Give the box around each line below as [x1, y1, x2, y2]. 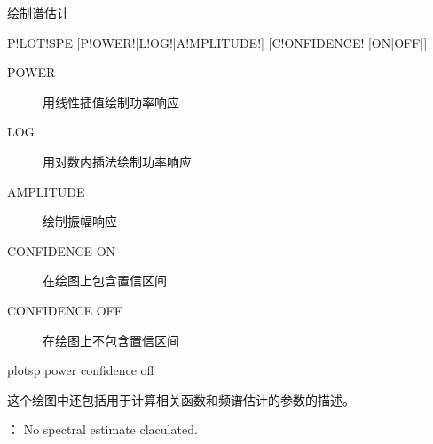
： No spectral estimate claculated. [7, 420, 198, 439]
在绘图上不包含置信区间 [43, 331, 179, 349]
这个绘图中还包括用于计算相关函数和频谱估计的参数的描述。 [7, 390, 355, 409]
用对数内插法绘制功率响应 [43, 152, 192, 170]
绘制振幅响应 [43, 212, 117, 230]
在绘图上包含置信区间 [43, 271, 167, 290]
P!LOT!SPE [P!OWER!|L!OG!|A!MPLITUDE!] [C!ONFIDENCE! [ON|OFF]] [7, 33, 428, 51]
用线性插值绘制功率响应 [43, 92, 179, 111]
